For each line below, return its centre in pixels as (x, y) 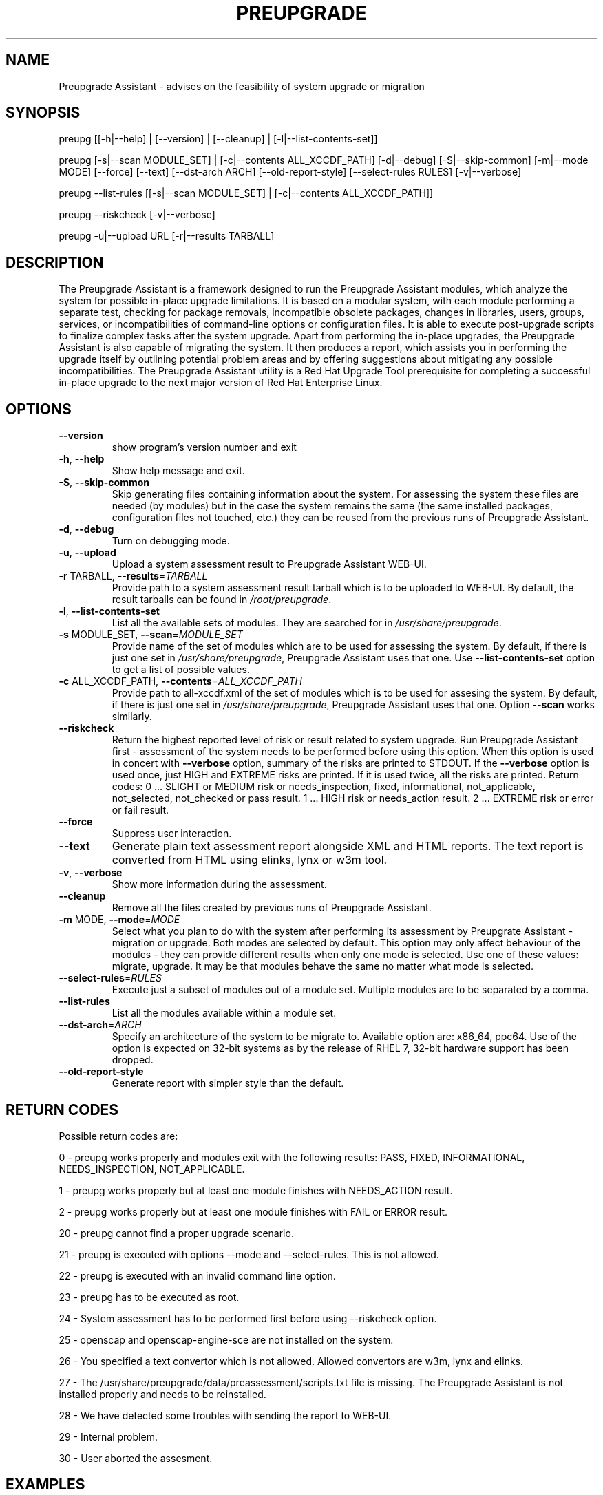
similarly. (132, 717)
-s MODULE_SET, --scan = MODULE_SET (151, 635)
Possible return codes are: (118, 1136)
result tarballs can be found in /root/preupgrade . (222, 600)
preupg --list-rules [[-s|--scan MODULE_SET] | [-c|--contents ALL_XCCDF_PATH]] (246, 193)
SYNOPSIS (43, 113)
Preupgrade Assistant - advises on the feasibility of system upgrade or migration (242, 86)
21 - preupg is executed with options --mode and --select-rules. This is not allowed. (249, 1254)
